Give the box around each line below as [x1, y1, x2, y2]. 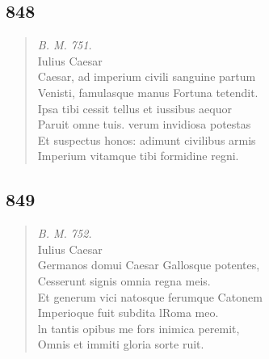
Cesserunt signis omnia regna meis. [37, 272, 211, 289]
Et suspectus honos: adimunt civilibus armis [37, 131, 256, 148]
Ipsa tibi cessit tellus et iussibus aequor [37, 99, 232, 116]
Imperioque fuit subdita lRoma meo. [37, 304, 219, 321]
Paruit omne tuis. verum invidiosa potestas [37, 116, 251, 133]
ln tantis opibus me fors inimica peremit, [37, 319, 240, 336]
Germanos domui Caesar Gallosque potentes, [37, 256, 260, 273]
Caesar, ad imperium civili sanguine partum [37, 68, 256, 85]
